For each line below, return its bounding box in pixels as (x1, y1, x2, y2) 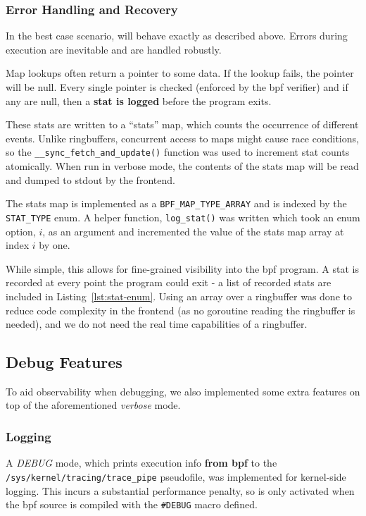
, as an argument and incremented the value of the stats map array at (42, 223, 344, 238)
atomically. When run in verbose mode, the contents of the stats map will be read (6, 159, 359, 173)
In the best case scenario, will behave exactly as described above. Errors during (6, 28, 348, 43)
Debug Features (6, 351, 122, 373)
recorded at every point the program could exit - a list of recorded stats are (6, 275, 332, 290)
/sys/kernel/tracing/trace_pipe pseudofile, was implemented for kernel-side (6, 469, 346, 484)
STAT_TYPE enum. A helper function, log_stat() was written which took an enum (6, 209, 360, 224)
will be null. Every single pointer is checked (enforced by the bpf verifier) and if (6, 80, 348, 94)
